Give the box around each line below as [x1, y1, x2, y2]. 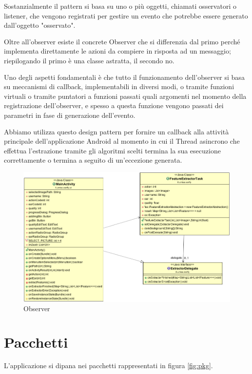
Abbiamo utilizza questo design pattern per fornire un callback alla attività [4, 126, 229, 136]
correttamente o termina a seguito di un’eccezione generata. [4, 155, 182, 165]
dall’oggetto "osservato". [4, 20, 76, 30]
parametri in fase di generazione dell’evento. [4, 110, 136, 120]
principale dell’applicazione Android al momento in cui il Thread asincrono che [4, 136, 240, 146]
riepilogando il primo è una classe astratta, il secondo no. [4, 55, 174, 65]
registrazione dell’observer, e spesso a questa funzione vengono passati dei [4, 100, 224, 111]
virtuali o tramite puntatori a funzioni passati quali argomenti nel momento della [4, 91, 247, 101]
